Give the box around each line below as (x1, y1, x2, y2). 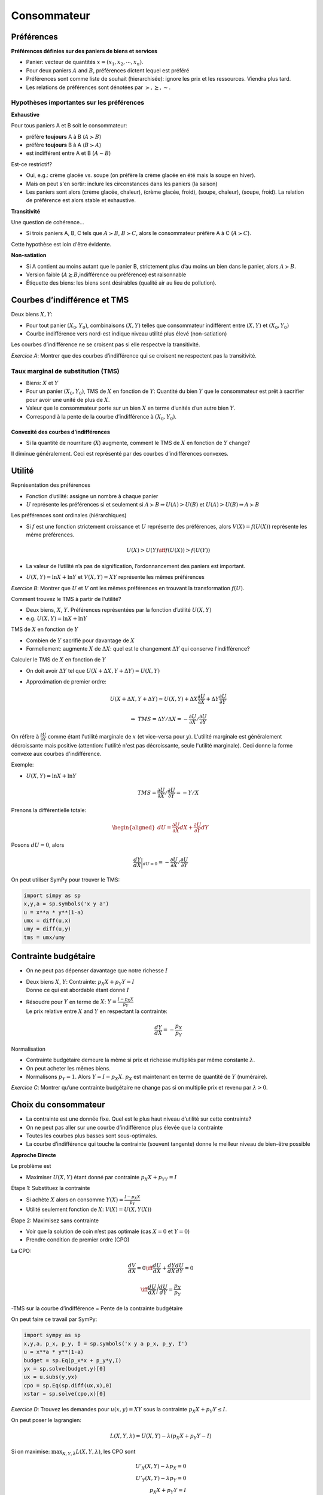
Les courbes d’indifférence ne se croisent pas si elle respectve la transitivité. (11, 341, 200, 348)
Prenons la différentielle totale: (11, 806, 87, 813)
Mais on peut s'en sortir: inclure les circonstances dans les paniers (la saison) (26, 180, 218, 187)
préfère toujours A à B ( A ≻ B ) (26, 133, 102, 140)
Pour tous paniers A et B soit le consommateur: (11, 122, 127, 129)
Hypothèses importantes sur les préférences (11, 99, 145, 107)
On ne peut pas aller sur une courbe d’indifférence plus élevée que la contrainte (26, 1124, 223, 1131)
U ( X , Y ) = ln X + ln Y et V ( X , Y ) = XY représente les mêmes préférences (26, 573, 205, 581)
